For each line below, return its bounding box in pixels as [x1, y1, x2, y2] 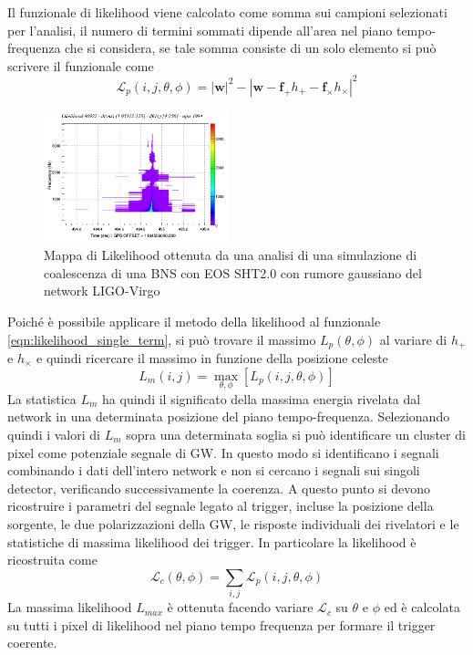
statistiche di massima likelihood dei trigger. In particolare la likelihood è [7, 532, 416, 551]
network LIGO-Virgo [44, 281, 160, 300]
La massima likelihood [7, 598, 132, 617]
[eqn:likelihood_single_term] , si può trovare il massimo [7, 329, 316, 348]
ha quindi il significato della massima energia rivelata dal [102, 389, 421, 408]
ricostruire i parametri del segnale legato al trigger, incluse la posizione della [7, 496, 434, 515]
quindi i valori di [7, 425, 100, 443]
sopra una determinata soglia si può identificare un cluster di [126, 425, 466, 443]
